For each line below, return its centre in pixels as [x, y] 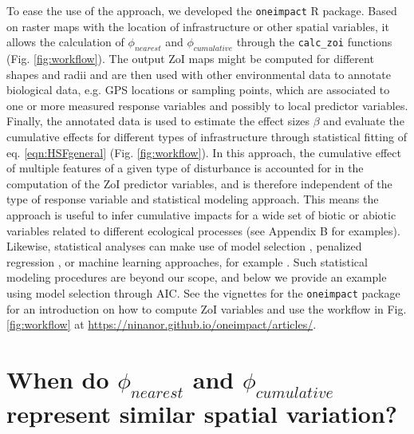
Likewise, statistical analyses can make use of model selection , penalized [184, 246]
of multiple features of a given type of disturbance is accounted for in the [185, 168]
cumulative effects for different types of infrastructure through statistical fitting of [207, 137]
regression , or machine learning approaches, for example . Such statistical [187, 261]
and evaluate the [364, 121]
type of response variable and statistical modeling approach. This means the [193, 199]
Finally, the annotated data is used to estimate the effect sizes [158, 121]
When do [58, 379]
